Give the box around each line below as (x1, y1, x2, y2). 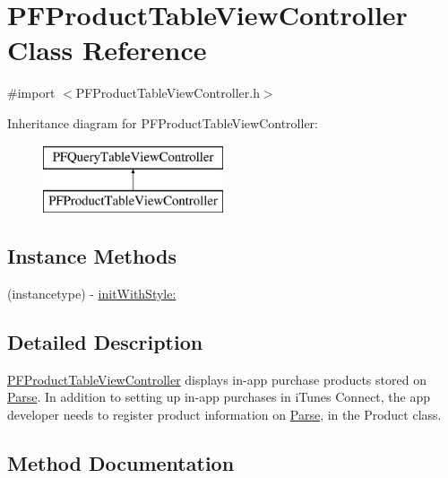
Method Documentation (7, 448, 235, 476)
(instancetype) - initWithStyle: (7, 283, 177, 302)
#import (7, 83, 56, 102)
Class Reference (7, 31, 207, 68)
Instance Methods (7, 242, 177, 270)
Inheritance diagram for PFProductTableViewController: (7, 113, 318, 132)
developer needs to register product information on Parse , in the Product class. (7, 404, 442, 423)
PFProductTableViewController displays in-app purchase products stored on (7, 369, 426, 388)
